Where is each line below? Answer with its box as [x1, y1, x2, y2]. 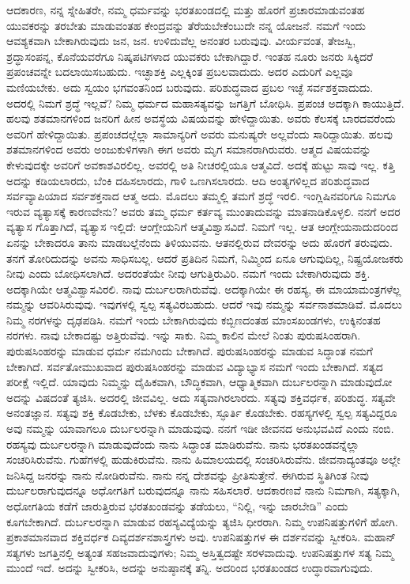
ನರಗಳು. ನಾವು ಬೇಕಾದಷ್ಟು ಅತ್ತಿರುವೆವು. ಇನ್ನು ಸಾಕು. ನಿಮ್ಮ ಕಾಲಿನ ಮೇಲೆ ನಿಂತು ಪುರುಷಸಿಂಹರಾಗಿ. [6, 327, 361, 343]
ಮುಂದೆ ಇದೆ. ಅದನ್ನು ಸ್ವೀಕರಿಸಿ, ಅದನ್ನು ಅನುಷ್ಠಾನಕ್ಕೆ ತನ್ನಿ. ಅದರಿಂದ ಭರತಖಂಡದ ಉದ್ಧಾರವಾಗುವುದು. [6, 559, 374, 576]
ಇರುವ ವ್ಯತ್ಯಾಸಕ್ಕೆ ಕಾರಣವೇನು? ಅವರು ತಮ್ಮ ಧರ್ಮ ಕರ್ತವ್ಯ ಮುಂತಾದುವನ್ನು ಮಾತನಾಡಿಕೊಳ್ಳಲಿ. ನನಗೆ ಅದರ [6, 203, 401, 219]
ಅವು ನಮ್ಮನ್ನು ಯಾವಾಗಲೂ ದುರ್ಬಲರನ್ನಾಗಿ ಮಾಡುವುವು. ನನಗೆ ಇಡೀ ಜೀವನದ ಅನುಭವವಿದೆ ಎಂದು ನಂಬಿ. [6, 420, 394, 437]
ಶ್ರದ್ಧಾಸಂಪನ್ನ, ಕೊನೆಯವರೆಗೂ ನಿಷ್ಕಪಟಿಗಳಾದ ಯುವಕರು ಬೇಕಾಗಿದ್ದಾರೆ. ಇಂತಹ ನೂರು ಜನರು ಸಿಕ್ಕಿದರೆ [6, 47, 374, 64]
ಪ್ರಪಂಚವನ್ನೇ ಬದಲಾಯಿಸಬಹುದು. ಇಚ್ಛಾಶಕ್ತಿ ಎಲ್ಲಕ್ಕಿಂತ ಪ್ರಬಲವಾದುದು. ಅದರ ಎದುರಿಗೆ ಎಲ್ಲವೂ [6, 63, 353, 80]
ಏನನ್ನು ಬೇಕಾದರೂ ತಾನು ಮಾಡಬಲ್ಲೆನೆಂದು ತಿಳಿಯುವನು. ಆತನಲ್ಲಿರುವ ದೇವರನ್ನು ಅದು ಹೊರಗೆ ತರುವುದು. [6, 233, 393, 250]
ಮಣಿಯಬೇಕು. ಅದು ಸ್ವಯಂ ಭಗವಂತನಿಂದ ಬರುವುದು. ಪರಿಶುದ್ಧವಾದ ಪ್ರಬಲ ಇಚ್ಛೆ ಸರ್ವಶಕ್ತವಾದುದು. [6, 78, 374, 95]
